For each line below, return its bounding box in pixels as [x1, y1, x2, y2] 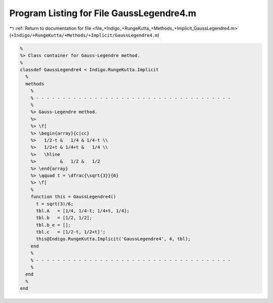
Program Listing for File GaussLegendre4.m [9, 8, 197, 19]
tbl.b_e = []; [36, 222, 71, 228]
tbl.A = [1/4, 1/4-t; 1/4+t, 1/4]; [36, 208, 130, 214]
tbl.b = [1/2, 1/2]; [36, 215, 93, 221]
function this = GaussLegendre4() [30, 194, 116, 200]
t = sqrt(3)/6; [36, 201, 74, 207]
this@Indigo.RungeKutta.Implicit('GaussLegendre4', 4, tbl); [36, 236, 191, 242]
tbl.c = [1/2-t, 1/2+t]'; [36, 229, 106, 235]
